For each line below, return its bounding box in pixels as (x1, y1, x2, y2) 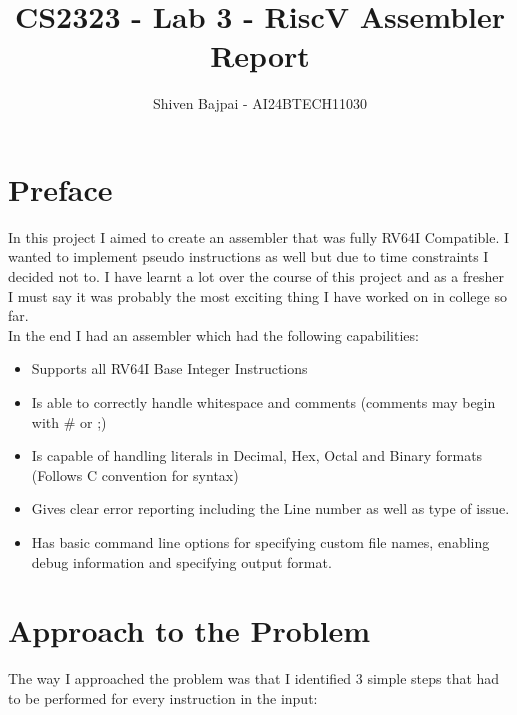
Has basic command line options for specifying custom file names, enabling (31, 531, 490, 552)
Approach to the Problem (8, 610, 371, 651)
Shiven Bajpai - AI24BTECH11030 (152, 93, 368, 114)
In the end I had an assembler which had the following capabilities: (8, 324, 419, 345)
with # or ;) (31, 411, 107, 432)
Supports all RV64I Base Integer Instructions (31, 358, 308, 379)
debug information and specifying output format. (31, 551, 332, 572)
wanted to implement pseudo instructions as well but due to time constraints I (8, 246, 489, 267)
